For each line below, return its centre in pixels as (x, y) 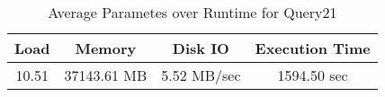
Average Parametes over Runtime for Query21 (192, 12)
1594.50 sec (313, 75)
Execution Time (313, 48)
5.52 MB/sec (201, 75)
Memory (106, 48)
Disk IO (201, 48)
